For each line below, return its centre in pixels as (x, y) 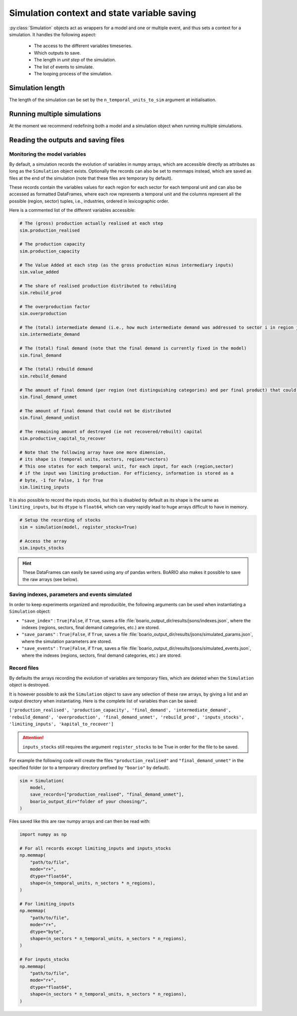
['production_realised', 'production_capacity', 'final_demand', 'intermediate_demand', (120, 710)
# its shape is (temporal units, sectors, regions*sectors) (94, 459)
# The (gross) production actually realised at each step (91, 223)
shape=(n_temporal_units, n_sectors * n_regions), (93, 883)
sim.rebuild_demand (43, 376)
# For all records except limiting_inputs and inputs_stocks (95, 848)
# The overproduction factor (55, 307)
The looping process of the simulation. (73, 73)
